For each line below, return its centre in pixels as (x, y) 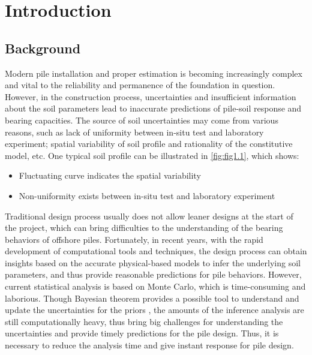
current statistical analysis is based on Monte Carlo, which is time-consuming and (155, 286)
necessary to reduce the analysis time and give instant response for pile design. (149, 345)
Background (43, 48)
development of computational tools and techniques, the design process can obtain (156, 251)
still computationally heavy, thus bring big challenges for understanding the (144, 321)
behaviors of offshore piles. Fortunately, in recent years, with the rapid (134, 239)
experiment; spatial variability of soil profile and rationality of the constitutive (149, 144)
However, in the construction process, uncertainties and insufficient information (151, 96)
